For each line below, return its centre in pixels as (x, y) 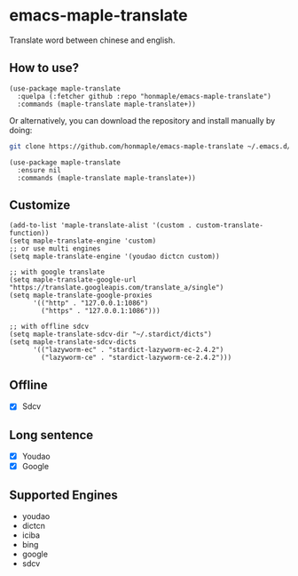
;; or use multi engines (55, 249)
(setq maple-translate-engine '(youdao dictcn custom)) (114, 257)
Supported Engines (63, 495)
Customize (40, 205)
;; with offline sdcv (49, 327)
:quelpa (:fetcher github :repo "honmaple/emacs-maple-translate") (145, 96)
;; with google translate (57, 272)
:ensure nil (39, 170)
